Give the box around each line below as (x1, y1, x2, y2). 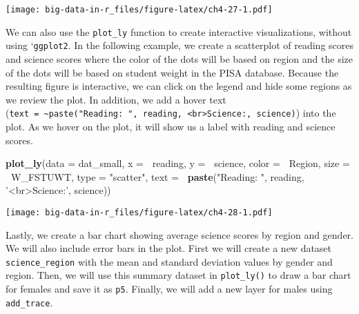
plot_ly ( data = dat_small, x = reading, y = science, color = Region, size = (6, 156, 350, 170)
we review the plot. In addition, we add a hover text (6, 92, 226, 106)
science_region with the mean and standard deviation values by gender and (6, 254, 333, 268)
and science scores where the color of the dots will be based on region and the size (6, 51, 353, 66)
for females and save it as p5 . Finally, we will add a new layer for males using (6, 282, 333, 296)
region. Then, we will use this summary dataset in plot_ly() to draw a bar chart (6, 268, 351, 282)
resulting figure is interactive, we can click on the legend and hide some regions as (6, 79, 352, 93)
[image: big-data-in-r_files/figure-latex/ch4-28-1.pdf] (6, 207, 273, 217)
